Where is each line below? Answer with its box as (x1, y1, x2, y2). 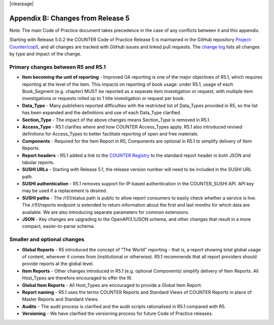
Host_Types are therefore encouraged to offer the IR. (22, 275, 133, 281)
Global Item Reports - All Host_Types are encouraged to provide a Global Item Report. (22, 282, 202, 288)
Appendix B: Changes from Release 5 (9, 14, 130, 22)
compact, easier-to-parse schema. (22, 223, 95, 230)
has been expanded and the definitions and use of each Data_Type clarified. (22, 110, 182, 116)
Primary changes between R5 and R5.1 (9, 63, 106, 71)
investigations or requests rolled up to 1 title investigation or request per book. (22, 95, 185, 102)
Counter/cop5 (9, 44, 39, 50)
